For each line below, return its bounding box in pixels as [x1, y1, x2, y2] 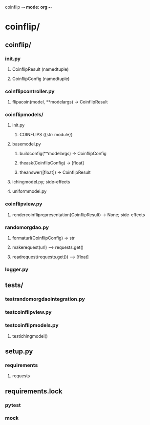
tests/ [5, 281, 23, 289]
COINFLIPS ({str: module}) [19, 132, 73, 138]
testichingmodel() [12, 333, 48, 339]
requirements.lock [5, 387, 63, 395]
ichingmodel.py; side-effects [12, 179, 70, 185]
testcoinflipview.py [5, 309, 52, 316]
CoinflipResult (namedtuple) [12, 66, 69, 72]
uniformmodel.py [12, 188, 47, 194]
